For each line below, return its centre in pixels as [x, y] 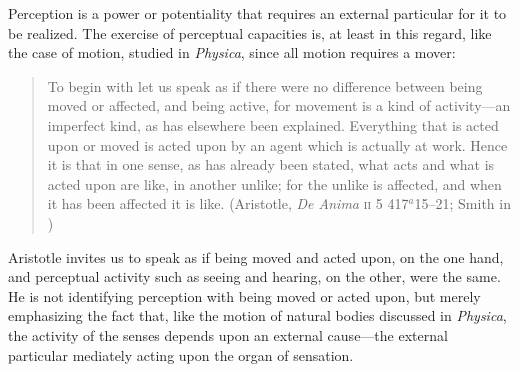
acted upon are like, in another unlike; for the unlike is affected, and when [274, 183]
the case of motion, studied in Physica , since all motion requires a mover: [232, 52]
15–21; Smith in [462, 203]
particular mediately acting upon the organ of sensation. [181, 354]
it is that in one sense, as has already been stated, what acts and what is [271, 164]
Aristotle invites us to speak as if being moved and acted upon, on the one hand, [256, 256]
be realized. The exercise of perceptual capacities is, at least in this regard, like [250, 32]
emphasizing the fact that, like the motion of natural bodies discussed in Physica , [257, 315]
